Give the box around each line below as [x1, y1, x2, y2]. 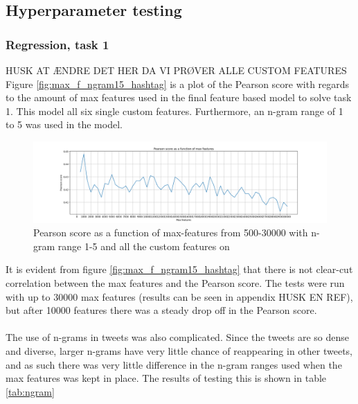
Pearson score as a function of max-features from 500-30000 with [33, 225, 308, 240]
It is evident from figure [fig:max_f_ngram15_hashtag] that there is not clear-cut [6, 262, 353, 276]
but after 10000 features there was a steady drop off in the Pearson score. [6, 303, 317, 317]
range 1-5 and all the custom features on [57, 238, 230, 253]
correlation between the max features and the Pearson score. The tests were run [6, 275, 345, 290]
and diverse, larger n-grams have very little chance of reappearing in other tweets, [6, 343, 353, 358]
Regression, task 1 [6, 35, 109, 53]
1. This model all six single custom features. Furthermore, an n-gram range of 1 [6, 103, 343, 118]
